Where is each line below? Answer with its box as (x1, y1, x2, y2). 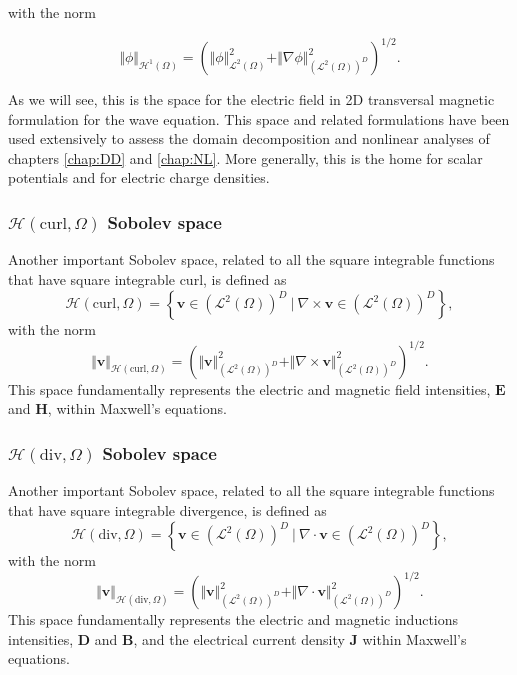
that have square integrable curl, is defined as (8, 268, 287, 289)
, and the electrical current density (133, 628, 345, 649)
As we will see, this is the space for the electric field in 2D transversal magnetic (8, 89, 495, 110)
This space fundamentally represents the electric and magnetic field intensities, (8, 378, 491, 399)
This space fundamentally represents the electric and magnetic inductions (8, 609, 459, 630)
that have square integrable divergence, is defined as (8, 499, 327, 520)
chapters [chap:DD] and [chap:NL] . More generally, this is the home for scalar (8, 147, 483, 168)
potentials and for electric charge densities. (8, 167, 270, 188)
